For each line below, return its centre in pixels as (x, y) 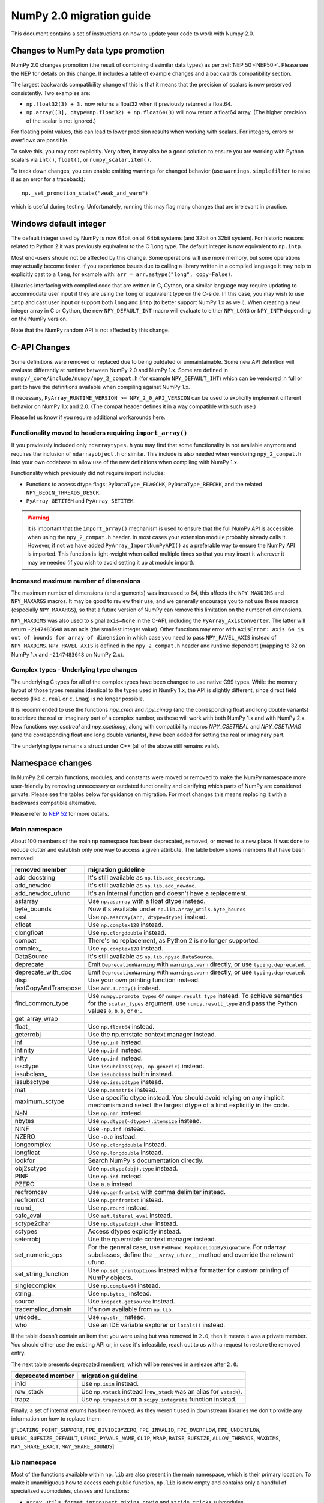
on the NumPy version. (39, 319)
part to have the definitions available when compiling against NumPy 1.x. (100, 387)
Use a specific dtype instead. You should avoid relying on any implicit (186, 1098)
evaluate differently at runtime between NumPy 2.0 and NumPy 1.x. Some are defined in (119, 370)
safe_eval (28, 1216)
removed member (41, 870)
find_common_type (42, 1003)
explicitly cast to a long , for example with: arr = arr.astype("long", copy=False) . (122, 274)
